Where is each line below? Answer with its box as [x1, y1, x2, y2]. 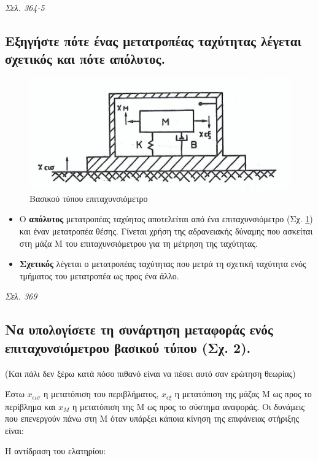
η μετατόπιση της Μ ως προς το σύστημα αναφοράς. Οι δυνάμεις [72, 400, 305, 413]
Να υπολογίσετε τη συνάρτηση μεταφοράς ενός [5, 320, 273, 339]
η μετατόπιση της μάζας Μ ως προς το [174, 387, 312, 400]
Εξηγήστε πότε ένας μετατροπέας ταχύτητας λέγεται [5, 31, 301, 50]
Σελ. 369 [5, 290, 37, 303]
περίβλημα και [5, 400, 56, 413]
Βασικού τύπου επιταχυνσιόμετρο [29, 192, 148, 204]
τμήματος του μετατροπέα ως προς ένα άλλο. [19, 269, 179, 282]
